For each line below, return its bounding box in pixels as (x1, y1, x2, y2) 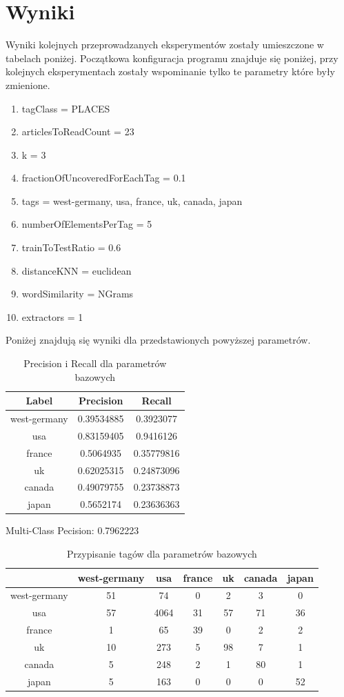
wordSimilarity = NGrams (21, 286, 134, 301)
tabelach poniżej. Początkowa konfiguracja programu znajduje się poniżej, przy (6, 50, 338, 65)
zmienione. (6, 77, 50, 92)
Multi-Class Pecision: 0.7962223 (6, 523, 139, 538)
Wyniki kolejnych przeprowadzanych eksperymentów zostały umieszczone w (6, 37, 324, 52)
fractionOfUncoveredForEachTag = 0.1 (21, 170, 186, 185)
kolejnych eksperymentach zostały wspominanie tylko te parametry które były (6, 64, 336, 79)
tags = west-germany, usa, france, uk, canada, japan (21, 193, 243, 208)
